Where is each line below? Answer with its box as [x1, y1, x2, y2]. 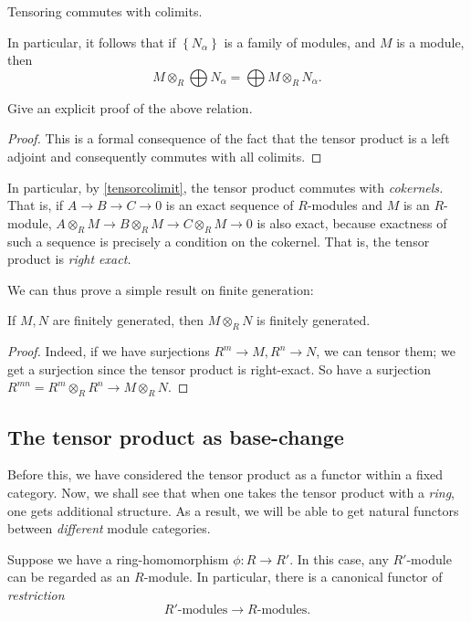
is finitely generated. [256, 310, 371, 330]
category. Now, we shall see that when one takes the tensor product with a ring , [7, 482, 455, 501]
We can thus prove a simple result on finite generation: [7, 279, 314, 299]
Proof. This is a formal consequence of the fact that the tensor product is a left [7, 129, 450, 148]
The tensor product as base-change [7, 422, 344, 450]
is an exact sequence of [165, 195, 294, 215]
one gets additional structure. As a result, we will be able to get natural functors [7, 500, 459, 520]
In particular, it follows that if [7, 32, 176, 51]
